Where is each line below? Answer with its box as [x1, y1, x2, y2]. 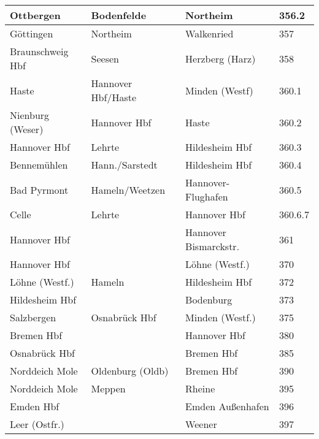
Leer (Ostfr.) [10, 417, 64, 431]
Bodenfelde [91, 8, 147, 22]
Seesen [91, 51, 120, 66]
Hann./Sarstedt [91, 158, 158, 172]
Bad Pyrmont [10, 182, 69, 197]
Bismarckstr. [185, 239, 240, 253]
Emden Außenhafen [185, 399, 269, 413]
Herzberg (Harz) [185, 51, 256, 66]
